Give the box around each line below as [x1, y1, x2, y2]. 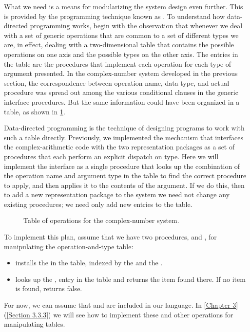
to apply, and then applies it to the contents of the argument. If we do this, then [4, 180, 245, 190]
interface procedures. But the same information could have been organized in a [4, 96, 240, 107]
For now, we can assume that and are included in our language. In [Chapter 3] [4, 300, 238, 310]
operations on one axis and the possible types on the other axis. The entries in [4, 49, 238, 59]
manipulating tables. [4, 319, 65, 329]
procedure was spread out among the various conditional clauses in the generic [4, 87, 238, 97]
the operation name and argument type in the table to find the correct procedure [4, 170, 247, 181]
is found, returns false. [15, 283, 82, 294]
